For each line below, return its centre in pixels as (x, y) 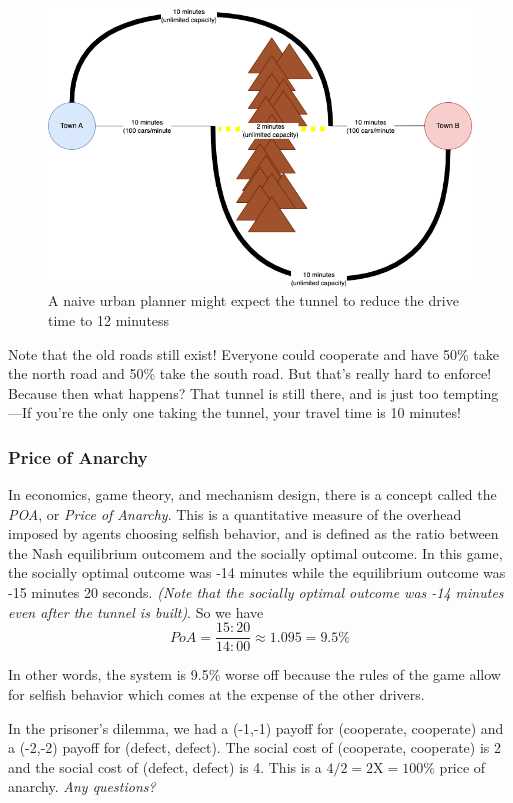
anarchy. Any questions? (82, 786)
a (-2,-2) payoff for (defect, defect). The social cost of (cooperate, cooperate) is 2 (255, 747)
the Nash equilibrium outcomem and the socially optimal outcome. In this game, (255, 552)
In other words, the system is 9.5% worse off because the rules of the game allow (254, 674)
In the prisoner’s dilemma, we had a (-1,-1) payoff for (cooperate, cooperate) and (256, 727)
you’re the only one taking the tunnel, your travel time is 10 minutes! (248, 412)
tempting (471, 392)
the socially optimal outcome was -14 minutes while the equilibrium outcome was (257, 572)
